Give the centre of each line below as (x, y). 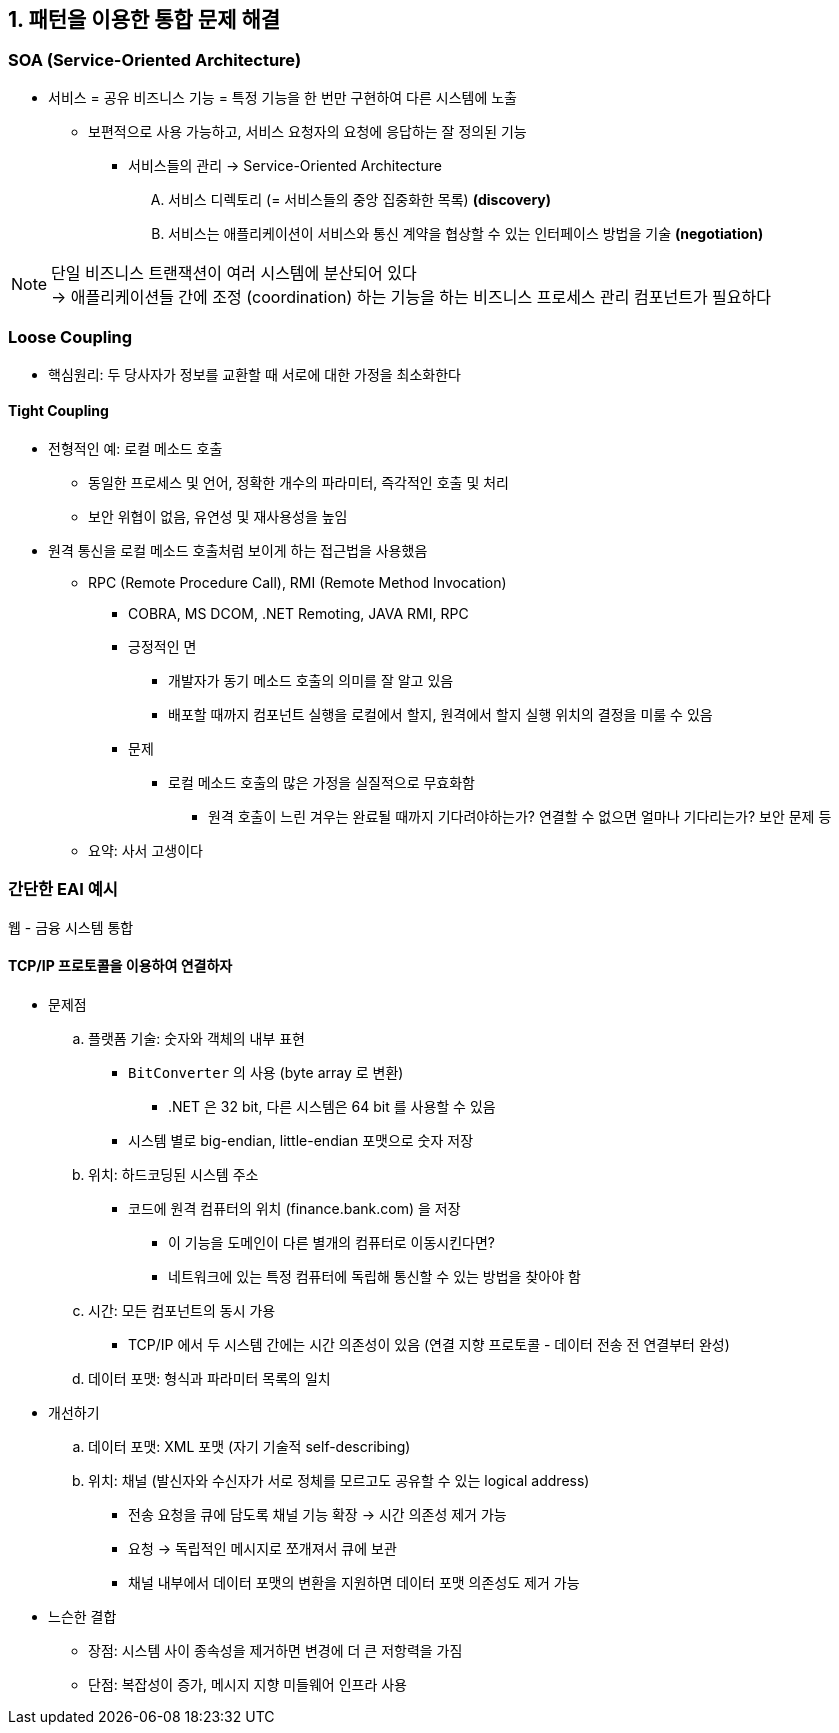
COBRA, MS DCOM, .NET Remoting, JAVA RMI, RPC (298, 613)
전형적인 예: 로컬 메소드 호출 (135, 448)
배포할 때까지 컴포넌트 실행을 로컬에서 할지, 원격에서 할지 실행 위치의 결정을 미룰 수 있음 (440, 714)
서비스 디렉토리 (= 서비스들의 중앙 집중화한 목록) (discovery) (360, 199)
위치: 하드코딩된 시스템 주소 (173, 1174)
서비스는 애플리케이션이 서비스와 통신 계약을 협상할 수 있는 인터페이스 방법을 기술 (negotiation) (466, 233)
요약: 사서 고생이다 (145, 850)
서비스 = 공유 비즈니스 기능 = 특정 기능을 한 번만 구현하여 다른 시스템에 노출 (282, 97)
